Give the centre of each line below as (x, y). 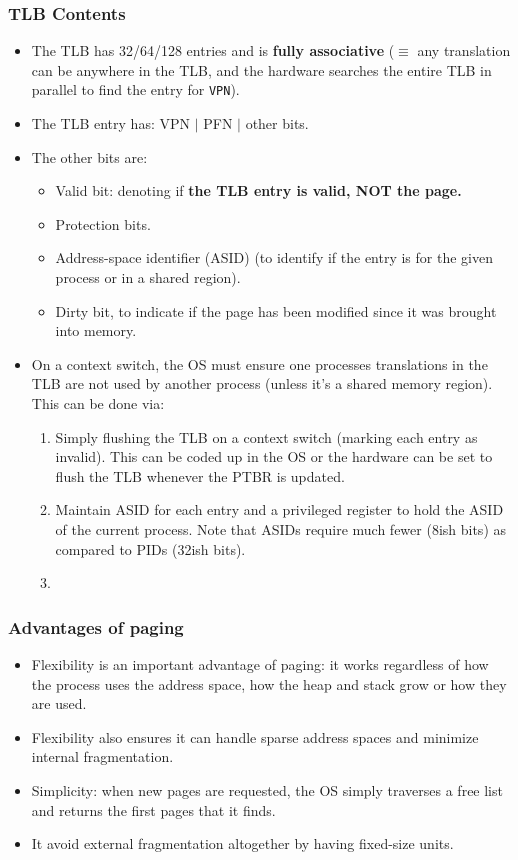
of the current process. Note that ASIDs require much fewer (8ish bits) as (280, 528)
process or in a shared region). (148, 277)
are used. (59, 703)
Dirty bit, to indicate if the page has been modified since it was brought (276, 310)
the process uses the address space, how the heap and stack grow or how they (269, 683)
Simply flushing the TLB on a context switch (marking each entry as (266, 436)
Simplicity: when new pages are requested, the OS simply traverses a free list (267, 789)
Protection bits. (103, 223)
